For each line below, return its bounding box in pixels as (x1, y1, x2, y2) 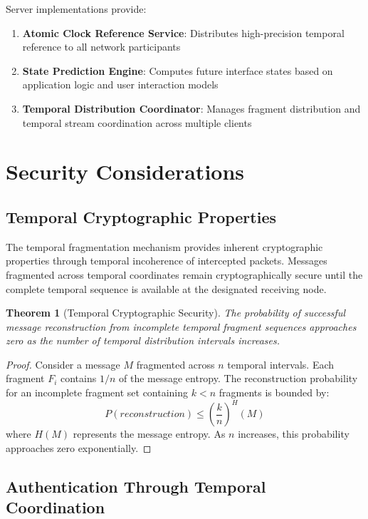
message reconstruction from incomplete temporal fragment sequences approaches (6, 319, 357, 334)
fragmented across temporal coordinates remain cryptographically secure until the (6, 267, 363, 282)
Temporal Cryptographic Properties (6, 205, 277, 227)
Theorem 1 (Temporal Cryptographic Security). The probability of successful (6, 305, 346, 320)
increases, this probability (238, 426, 349, 441)
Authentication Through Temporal (6, 475, 266, 497)
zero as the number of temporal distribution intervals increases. (6, 333, 280, 348)
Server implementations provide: (6, 1, 147, 16)
